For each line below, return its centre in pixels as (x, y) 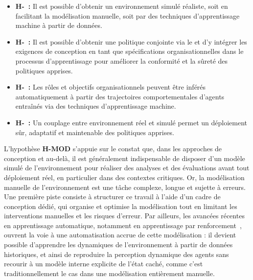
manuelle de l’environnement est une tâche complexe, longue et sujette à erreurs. (125, 187)
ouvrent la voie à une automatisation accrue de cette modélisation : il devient (120, 235)
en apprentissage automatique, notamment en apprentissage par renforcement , (123, 225)
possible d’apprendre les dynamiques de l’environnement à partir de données (118, 245)
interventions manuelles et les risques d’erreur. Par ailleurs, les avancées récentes (124, 216)
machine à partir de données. (59, 25)
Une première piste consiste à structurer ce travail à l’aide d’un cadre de (112, 197)
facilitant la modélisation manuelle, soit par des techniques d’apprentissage (127, 15)
